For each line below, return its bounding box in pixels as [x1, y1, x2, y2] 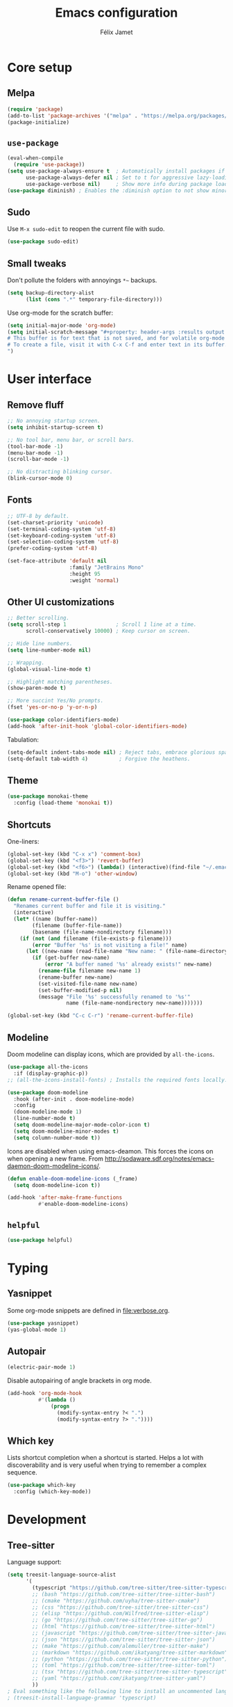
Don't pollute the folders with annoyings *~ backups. [7, 276, 157, 284]
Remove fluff [7, 399, 64, 411]
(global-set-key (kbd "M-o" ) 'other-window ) [7, 870, 138, 877]
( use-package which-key [7, 1481, 76, 1489]
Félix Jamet [100, 28, 133, 36]
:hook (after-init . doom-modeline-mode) [13, 1095, 135, 1103]
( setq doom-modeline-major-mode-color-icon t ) [13, 1122, 150, 1128]
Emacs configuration [55, 5, 178, 21]
